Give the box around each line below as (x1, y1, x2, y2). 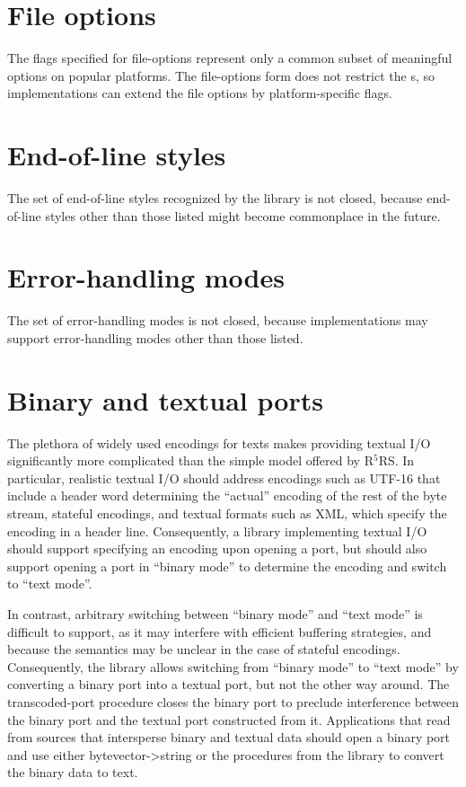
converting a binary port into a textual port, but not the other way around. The (7, 675, 450, 694)
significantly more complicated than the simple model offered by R (7, 451, 374, 470)
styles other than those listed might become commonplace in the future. (45, 206, 441, 225)
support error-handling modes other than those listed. (7, 328, 303, 347)
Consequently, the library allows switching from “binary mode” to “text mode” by (7, 657, 459, 676)
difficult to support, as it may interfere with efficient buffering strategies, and (7, 622, 432, 641)
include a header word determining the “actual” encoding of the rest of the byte (7, 486, 447, 505)
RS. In (378, 451, 415, 470)
